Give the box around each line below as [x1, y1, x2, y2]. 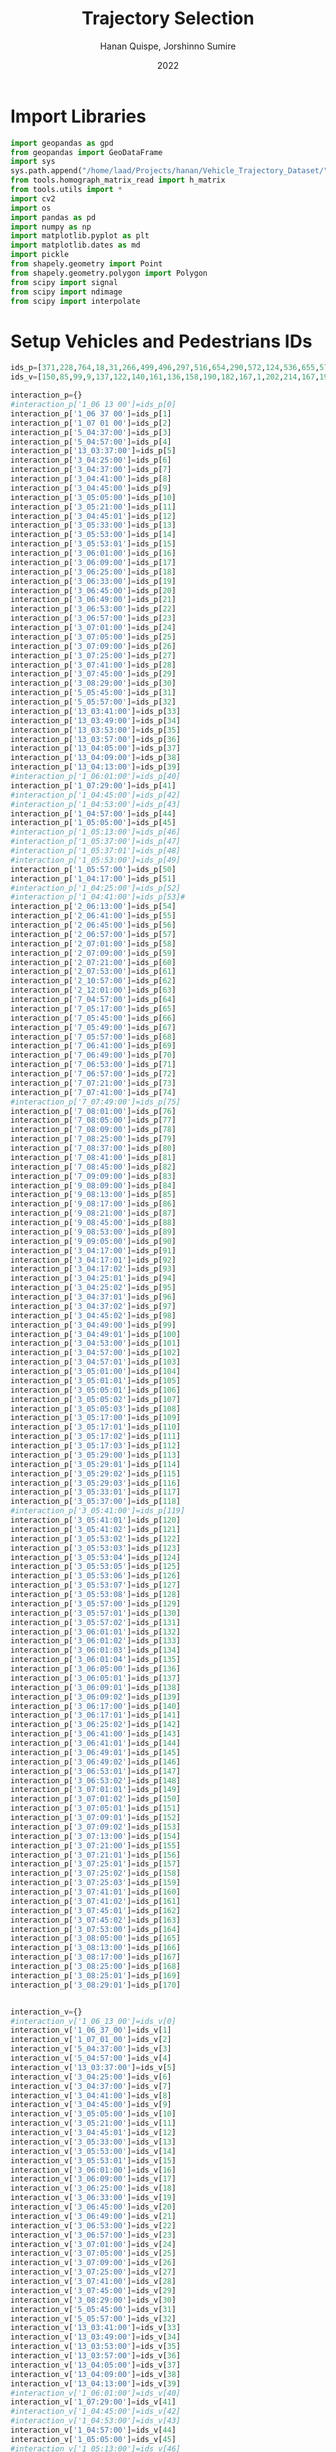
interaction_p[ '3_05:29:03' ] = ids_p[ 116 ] [10, 1478, 182, 1488]
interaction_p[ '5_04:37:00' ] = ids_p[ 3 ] [10, 427, 172, 437]
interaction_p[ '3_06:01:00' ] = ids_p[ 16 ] [10, 548, 177, 558]
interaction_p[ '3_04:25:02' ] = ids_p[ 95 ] [10, 1283, 177, 1293]
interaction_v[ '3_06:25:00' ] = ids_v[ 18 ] [10, 2183, 177, 2194]
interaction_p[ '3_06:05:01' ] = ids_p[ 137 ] [10, 1673, 182, 1683]
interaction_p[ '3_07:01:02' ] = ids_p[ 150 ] [10, 1794, 182, 1804]
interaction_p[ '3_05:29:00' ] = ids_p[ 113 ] [10, 1450, 182, 1460]
